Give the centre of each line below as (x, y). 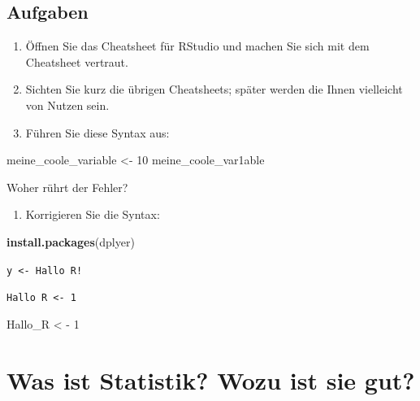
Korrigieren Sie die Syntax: (93, 214)
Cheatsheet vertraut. (77, 61)
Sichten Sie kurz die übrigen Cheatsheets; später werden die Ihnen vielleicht (214, 89)
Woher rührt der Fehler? (67, 187)
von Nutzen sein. (67, 105)
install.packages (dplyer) (71, 241)
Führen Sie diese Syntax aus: (97, 132)
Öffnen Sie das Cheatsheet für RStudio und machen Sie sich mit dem (197, 46)
